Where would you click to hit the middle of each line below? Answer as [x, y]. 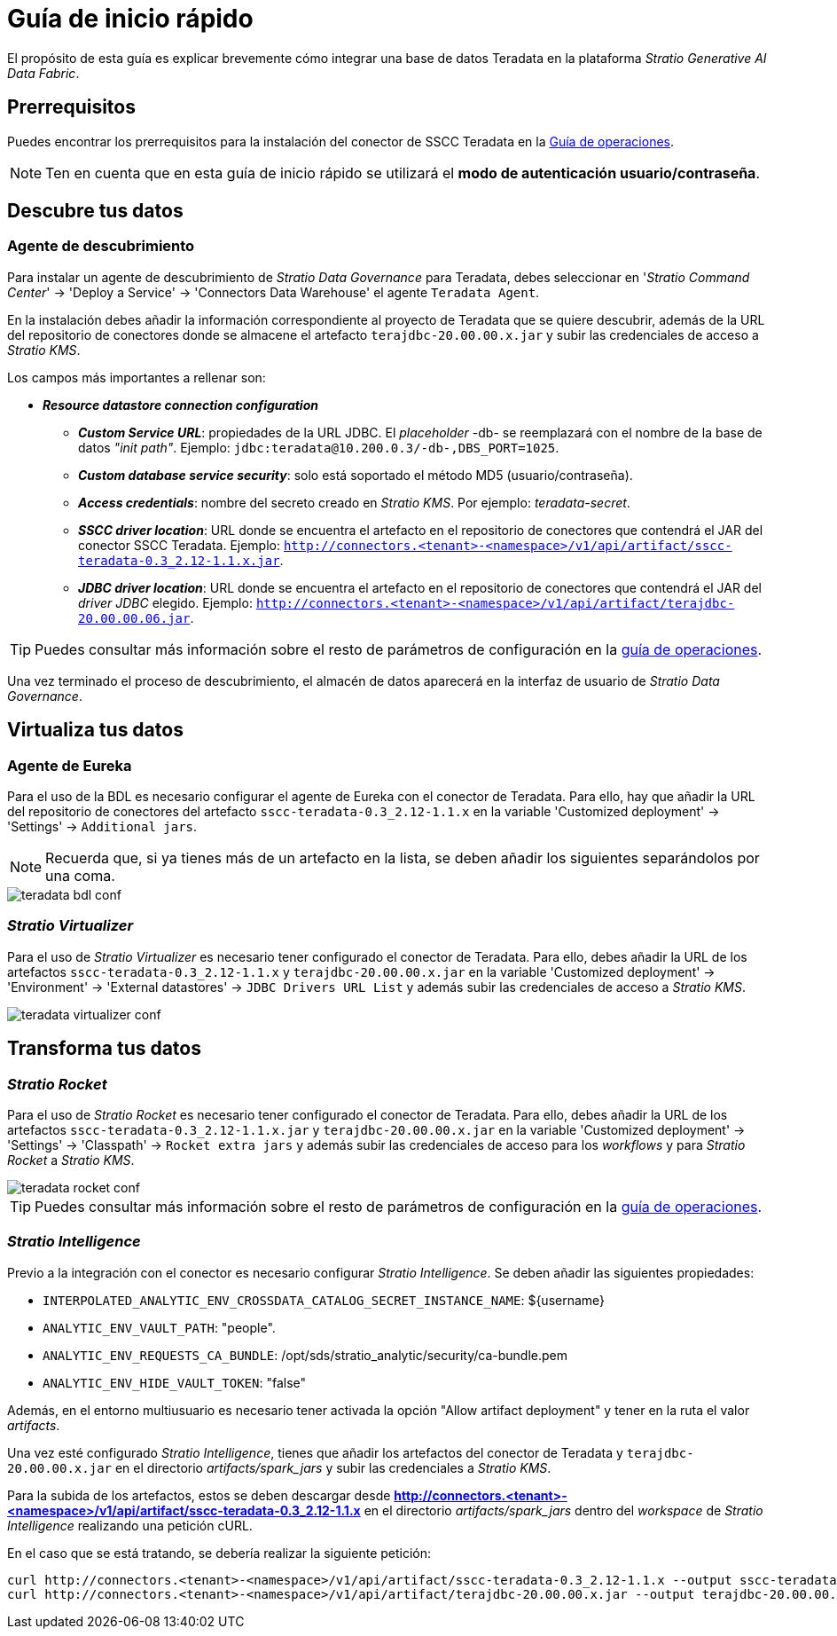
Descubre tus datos [95, 211]
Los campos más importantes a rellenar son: [137, 377]
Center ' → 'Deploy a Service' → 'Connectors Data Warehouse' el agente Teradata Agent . [274, 292]
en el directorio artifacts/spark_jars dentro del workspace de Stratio [563, 1510]
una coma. [80, 876]
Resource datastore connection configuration [180, 405]
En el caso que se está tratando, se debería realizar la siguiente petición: [219, 1553]
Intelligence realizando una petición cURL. [130, 1525]
